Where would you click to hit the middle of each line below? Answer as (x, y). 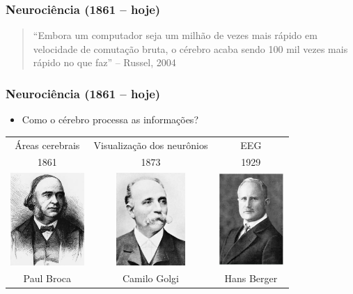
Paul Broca (47, 278)
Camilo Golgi (151, 278)
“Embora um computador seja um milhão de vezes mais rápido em (175, 35)
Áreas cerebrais (47, 145)
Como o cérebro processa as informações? (110, 119)
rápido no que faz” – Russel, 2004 (104, 62)
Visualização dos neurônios (151, 145)
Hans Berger (251, 278)
